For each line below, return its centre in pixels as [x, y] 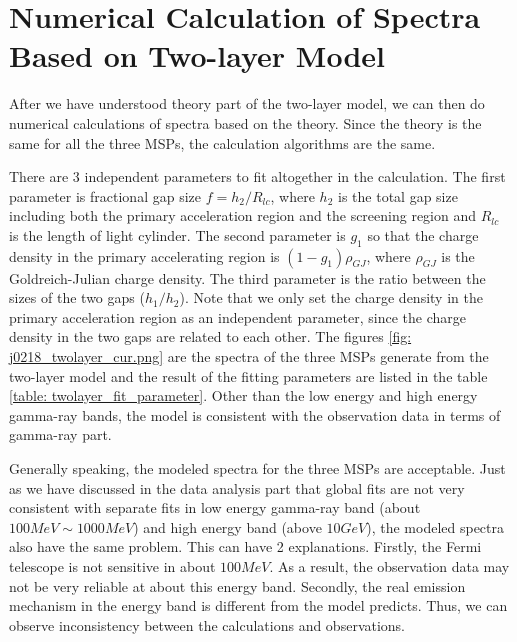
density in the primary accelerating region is [144, 255]
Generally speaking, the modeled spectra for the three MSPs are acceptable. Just [257, 468]
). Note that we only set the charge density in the [331, 297]
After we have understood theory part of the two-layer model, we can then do [247, 103]
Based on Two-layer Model [197, 55]
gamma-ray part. [60, 434]
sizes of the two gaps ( [77, 297]
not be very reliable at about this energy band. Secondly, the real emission [237, 585]
